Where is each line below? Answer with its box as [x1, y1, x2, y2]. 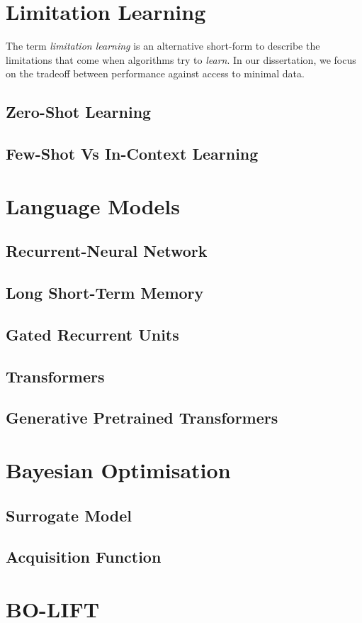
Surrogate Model [6, 504, 132, 526]
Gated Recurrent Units [6, 323, 179, 345]
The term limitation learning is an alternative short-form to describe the [6, 38, 320, 53]
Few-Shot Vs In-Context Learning [6, 143, 259, 165]
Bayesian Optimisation [6, 455, 231, 484]
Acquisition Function [6, 546, 162, 568]
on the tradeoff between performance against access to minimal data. [6, 66, 305, 81]
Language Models [6, 191, 181, 220]
